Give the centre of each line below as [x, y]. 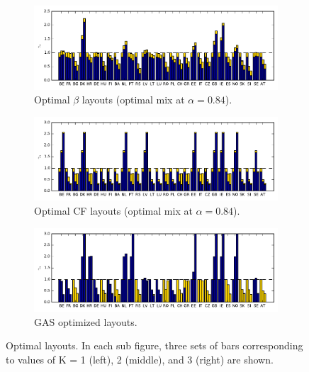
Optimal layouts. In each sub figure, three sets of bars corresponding [154, 345]
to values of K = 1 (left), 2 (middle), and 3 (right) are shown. [140, 360]
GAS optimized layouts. [86, 321]
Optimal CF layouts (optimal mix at [113, 211]
